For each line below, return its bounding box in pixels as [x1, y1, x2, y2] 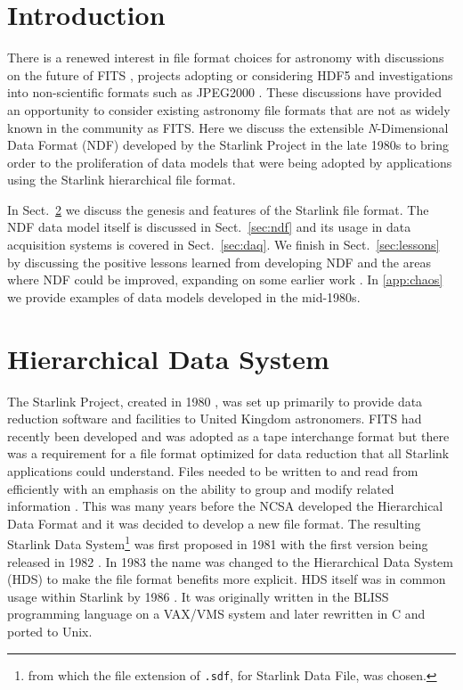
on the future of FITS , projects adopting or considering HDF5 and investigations [7, 65, 453, 84]
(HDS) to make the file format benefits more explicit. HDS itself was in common [7, 570, 446, 588]
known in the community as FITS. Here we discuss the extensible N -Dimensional [7, 118, 449, 136]
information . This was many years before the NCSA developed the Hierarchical [7, 497, 443, 515]
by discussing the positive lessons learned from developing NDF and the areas [7, 252, 431, 271]
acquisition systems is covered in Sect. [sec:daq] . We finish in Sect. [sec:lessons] [7, 235, 440, 254]
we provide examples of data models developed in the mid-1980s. [7, 287, 361, 306]
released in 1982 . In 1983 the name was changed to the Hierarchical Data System [7, 552, 453, 571]
